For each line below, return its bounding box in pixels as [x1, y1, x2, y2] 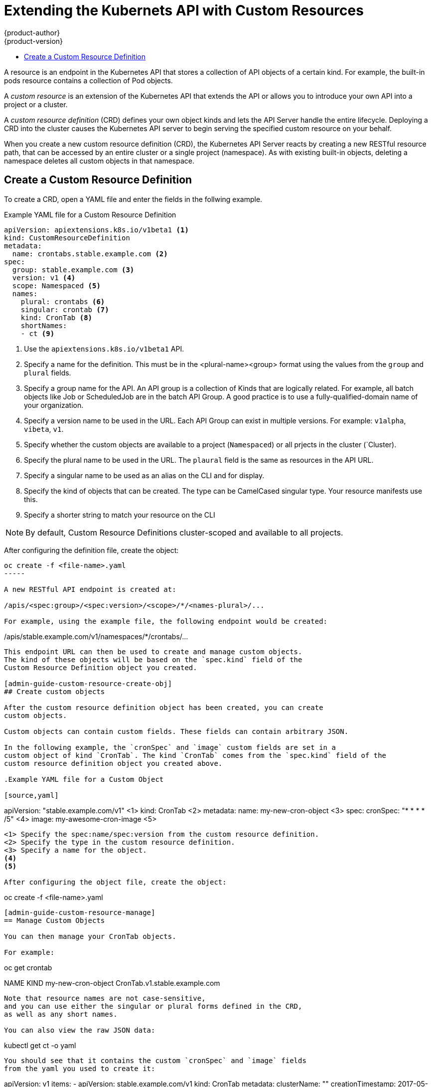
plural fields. [24, 368, 71, 377]
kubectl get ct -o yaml [4, 1041, 76, 1050]
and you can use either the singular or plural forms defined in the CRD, [4, 1002, 302, 1010]
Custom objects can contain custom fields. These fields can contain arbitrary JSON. [4, 727, 349, 735]
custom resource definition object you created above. [4, 759, 223, 767]
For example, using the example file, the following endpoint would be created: [4, 617, 328, 625]
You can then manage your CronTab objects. [4, 932, 176, 940]
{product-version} [4, 36, 63, 45]
